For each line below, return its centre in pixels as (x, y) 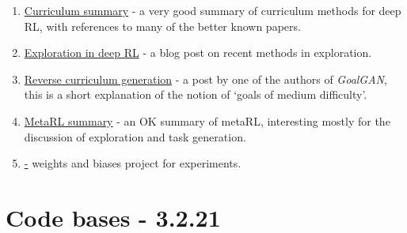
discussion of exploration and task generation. (135, 136)
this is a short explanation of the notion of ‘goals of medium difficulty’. (196, 94)
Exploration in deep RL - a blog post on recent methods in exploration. (198, 53)
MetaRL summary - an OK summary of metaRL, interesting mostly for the (207, 120)
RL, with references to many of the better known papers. (162, 26)
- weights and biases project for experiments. (133, 163)
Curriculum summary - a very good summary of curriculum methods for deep (213, 10)
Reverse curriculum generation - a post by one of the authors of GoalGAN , (205, 79)
